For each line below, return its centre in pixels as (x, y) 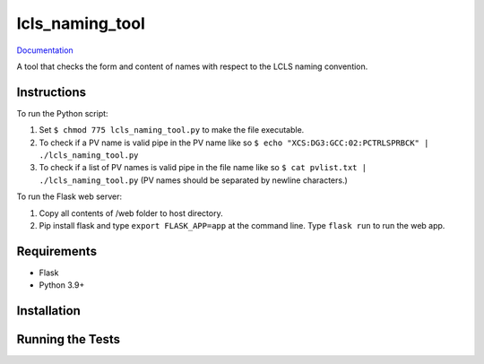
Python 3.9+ (62, 285)
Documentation (45, 50)
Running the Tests (69, 339)
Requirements (57, 251)
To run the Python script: (62, 113)
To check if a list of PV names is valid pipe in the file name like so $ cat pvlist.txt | (203, 168)
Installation (48, 311)
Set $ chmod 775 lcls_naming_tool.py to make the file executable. (172, 130)
